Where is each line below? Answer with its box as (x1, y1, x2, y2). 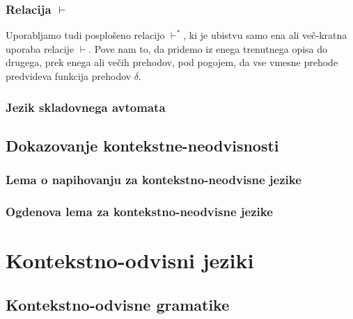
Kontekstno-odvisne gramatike (6, 293, 230, 315)
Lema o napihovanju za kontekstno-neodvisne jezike (6, 171, 301, 188)
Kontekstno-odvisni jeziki (6, 246, 254, 275)
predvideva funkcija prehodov (6, 69, 132, 83)
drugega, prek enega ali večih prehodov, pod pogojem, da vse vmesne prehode (6, 55, 338, 69)
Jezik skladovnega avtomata (6, 98, 166, 115)
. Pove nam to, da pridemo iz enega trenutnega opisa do (88, 41, 328, 56)
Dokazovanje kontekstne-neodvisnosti (6, 134, 279, 156)
